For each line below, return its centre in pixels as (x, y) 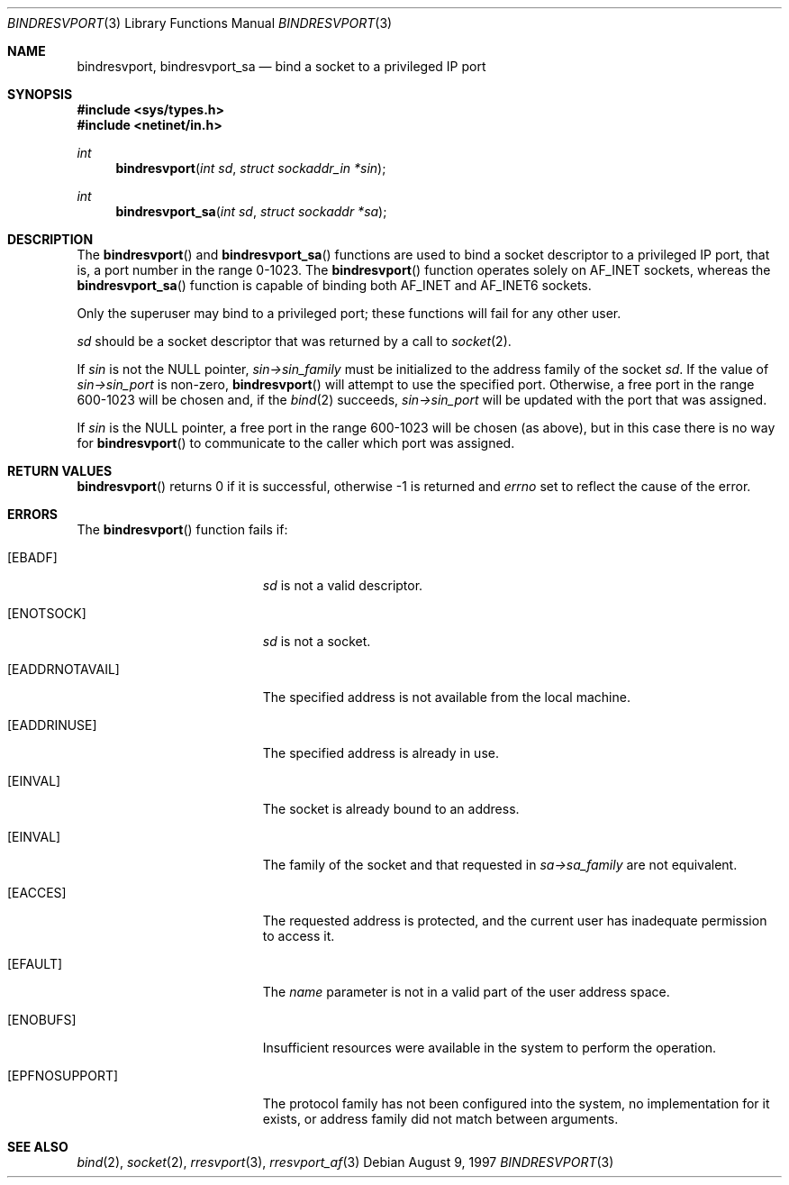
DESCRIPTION (50, 239)
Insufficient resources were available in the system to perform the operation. (490, 1048)
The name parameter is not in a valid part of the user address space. (466, 992)
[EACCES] (37, 893)
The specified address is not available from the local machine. (446, 697)
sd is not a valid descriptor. (343, 585)
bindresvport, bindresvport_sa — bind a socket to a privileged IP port (281, 66)
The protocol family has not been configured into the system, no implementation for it (516, 1103)
